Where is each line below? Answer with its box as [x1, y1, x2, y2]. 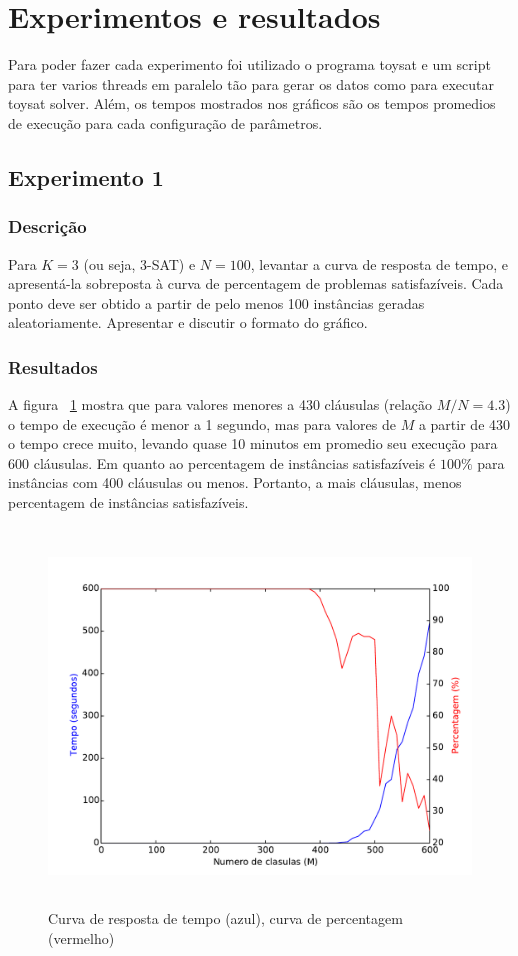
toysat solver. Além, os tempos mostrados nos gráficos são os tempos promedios [8, 93, 496, 114]
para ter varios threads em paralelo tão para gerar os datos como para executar [8, 73, 494, 94]
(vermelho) [48, 927, 115, 948]
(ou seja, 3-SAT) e [83, 253, 196, 274]
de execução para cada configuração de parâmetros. [8, 112, 323, 133]
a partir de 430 [418, 413, 511, 434]
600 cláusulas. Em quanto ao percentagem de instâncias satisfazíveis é [8, 452, 436, 473]
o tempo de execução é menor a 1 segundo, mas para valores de [8, 413, 396, 434]
